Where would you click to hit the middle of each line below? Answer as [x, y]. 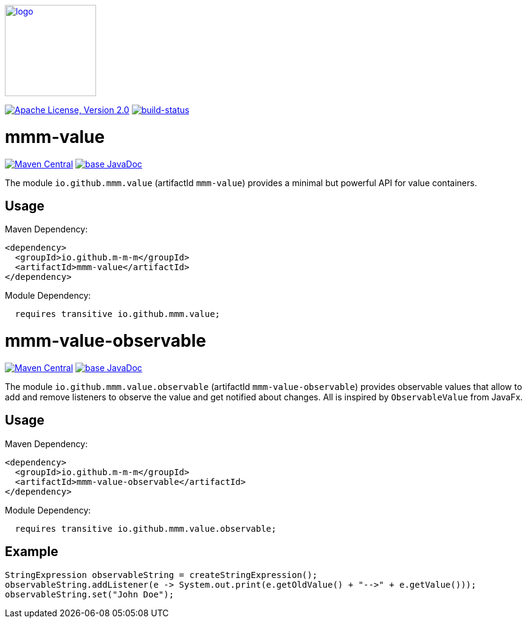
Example [32, 552]
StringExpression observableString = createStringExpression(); [161, 575]
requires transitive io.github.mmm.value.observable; [146, 528]
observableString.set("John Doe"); [90, 594]
